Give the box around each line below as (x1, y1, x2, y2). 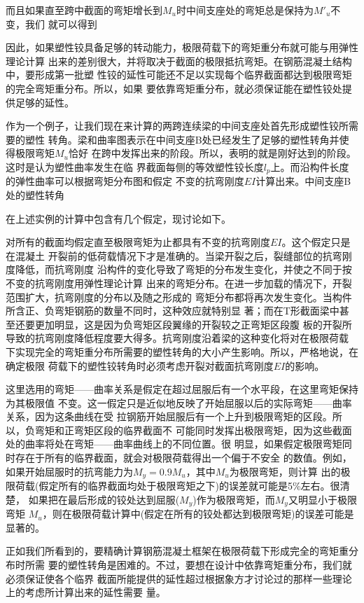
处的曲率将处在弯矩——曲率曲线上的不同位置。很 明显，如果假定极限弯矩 (6, 436, 342, 451)
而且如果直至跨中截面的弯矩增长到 (6, 3, 162, 17)
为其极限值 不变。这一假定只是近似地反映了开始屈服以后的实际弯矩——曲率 (6, 395, 352, 410)
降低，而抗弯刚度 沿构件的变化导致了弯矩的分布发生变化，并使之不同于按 (15, 262, 352, 277)
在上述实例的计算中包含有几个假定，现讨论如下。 (6, 211, 231, 226)
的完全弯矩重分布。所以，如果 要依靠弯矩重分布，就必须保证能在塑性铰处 (6, 81, 342, 95)
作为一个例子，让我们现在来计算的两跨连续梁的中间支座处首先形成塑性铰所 (6, 118, 349, 133)
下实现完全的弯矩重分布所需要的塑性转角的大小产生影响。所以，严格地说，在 (6, 344, 358, 359)
